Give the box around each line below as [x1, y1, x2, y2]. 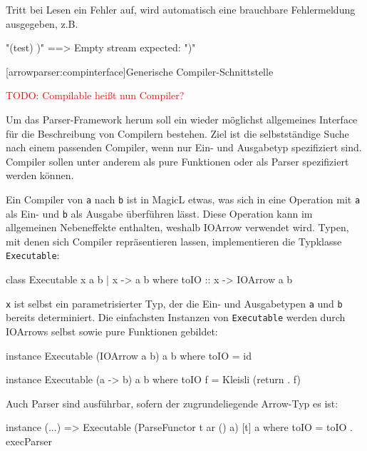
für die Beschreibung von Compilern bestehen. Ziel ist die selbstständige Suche [6, 126, 349, 141]
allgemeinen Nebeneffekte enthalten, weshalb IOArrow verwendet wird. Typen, [6, 220, 349, 235]
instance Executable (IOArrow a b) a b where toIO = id [6, 348, 252, 363]
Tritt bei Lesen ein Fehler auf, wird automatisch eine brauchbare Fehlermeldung [6, 2, 356, 16]
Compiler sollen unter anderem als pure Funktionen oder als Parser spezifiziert [6, 153, 349, 168]
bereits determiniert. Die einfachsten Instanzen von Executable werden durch [6, 310, 346, 325]
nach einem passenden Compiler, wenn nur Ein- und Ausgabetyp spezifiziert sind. [6, 140, 362, 155]
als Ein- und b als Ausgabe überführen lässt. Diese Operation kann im [6, 206, 313, 221]
